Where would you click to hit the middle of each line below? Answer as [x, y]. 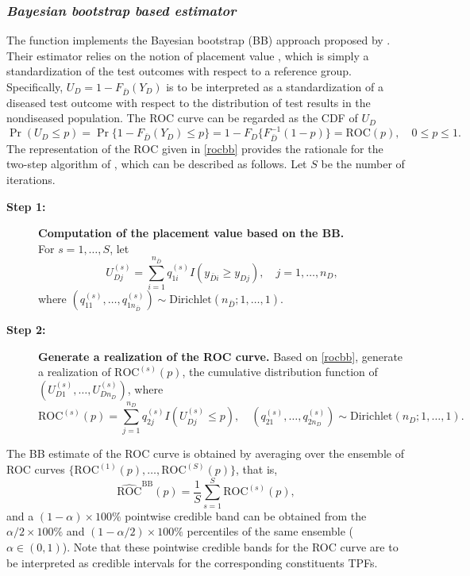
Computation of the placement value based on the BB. [191, 233]
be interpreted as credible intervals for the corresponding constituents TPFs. [192, 562]
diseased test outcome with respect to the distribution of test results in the [189, 102]
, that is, [257, 469]
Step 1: [26, 206]
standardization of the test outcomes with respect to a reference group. [179, 71]
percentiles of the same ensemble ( [270, 531]
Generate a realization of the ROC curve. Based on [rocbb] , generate [221, 356]
